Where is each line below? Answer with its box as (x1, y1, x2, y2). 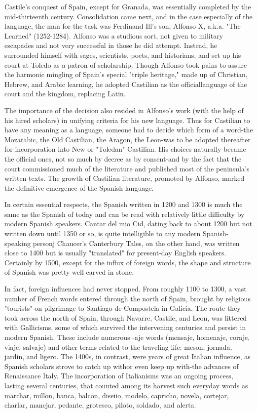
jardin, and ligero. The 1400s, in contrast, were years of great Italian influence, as (4, 351, 251, 362)
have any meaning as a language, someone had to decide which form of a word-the (4, 124, 253, 135)
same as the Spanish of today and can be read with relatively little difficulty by (4, 208, 245, 219)
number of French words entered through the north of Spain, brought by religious (4, 293, 251, 303)
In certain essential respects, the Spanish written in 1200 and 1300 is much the (4, 199, 243, 209)
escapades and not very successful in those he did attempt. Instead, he (4, 40, 218, 50)
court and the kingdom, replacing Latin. (4, 88, 126, 99)
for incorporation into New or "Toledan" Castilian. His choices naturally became (4, 144, 246, 154)
